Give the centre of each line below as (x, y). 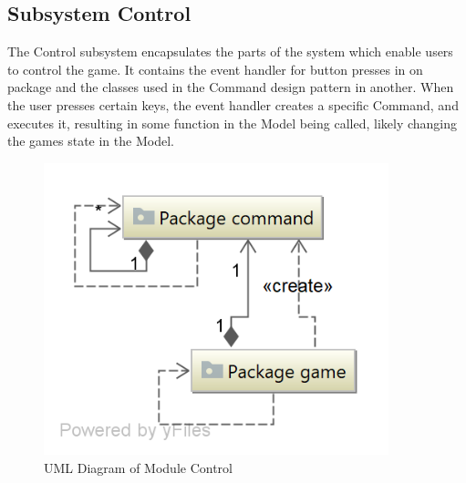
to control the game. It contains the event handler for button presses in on (215, 69)
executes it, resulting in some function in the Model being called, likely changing (233, 123)
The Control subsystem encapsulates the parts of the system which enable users (230, 51)
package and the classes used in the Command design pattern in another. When (231, 87)
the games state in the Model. (91, 141)
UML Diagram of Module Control (138, 467)
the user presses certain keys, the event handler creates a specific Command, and (233, 104)
